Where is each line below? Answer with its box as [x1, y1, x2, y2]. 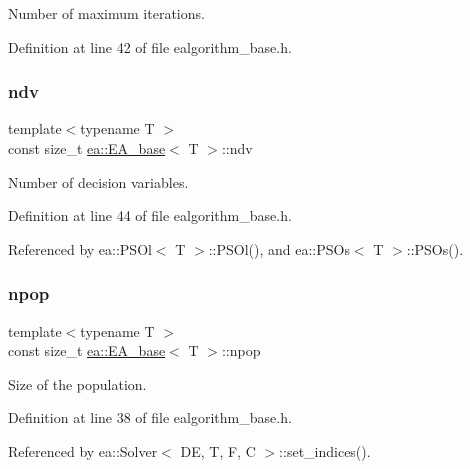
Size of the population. [8, 373, 147, 394]
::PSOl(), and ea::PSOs [208, 238, 350, 259]
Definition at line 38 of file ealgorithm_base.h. [8, 407, 292, 428]
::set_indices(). [279, 440, 371, 461]
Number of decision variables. [8, 171, 189, 192]
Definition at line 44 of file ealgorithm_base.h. [8, 205, 292, 226]
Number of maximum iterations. [8, 3, 205, 23]
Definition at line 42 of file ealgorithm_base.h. [8, 36, 292, 57]
